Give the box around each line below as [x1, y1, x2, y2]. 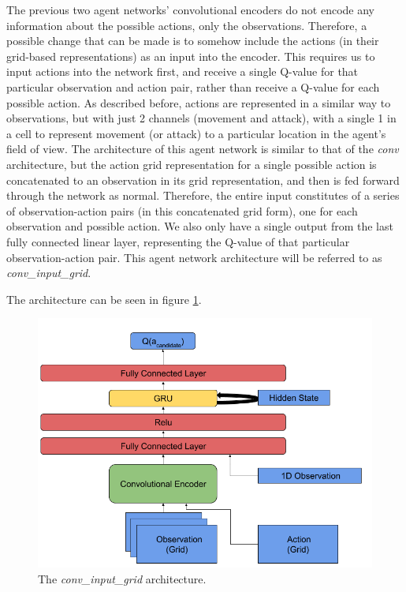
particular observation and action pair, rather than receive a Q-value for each [6, 78, 380, 95]
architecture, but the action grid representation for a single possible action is [6, 155, 377, 172]
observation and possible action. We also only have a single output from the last [6, 218, 393, 234]
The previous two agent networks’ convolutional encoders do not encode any [6, 2, 374, 17]
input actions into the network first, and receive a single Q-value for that [6, 63, 359, 80]
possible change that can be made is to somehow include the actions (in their [6, 32, 379, 49]
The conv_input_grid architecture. [38, 570, 207, 586]
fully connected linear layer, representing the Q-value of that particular [6, 233, 350, 249]
